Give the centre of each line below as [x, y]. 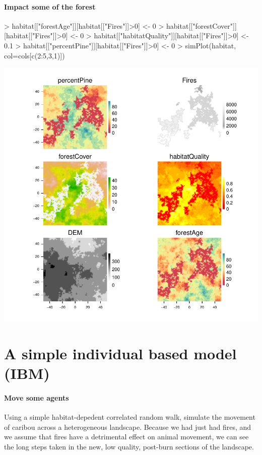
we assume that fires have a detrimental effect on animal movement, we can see [126, 437]
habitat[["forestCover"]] [202, 25]
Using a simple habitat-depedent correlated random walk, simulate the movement [130, 417]
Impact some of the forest [50, 6]
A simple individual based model [120, 353]
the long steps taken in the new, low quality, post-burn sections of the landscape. [129, 446]
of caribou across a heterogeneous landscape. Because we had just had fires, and [128, 427]
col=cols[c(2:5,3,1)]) [35, 55]
